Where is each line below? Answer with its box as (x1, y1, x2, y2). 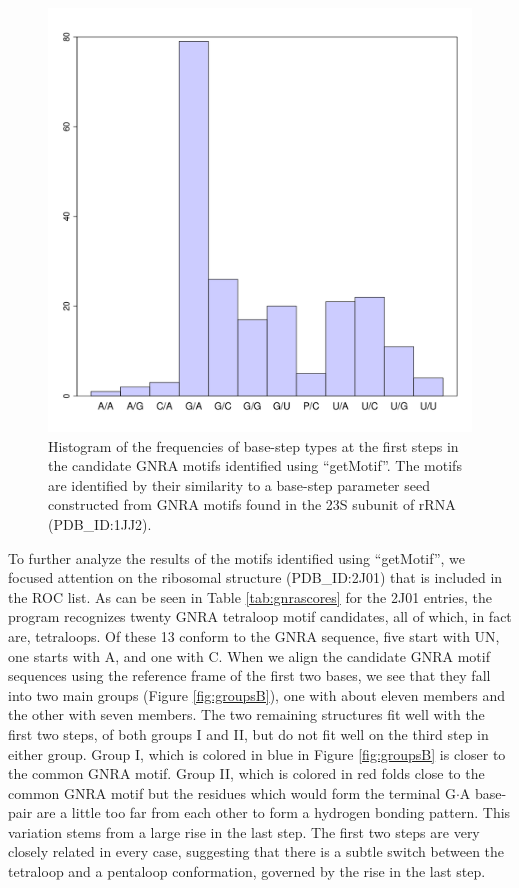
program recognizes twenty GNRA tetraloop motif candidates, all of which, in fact (8, 606, 512, 627)
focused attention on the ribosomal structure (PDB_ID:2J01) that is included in (8, 567, 503, 588)
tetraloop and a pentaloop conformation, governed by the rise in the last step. (8, 861, 486, 882)
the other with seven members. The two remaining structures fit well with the (8, 704, 485, 725)
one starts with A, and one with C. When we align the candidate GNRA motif (8, 645, 490, 666)
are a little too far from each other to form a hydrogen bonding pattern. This (36, 802, 511, 823)
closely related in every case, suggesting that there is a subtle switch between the (8, 841, 505, 862)
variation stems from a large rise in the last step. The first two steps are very (8, 821, 480, 842)
